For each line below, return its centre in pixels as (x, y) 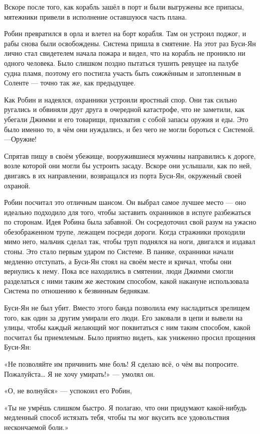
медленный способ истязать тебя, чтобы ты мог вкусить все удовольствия (117, 417)
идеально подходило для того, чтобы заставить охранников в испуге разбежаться (127, 212)
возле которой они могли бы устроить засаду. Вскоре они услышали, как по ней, (128, 166)
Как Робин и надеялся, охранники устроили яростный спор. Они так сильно (121, 99)
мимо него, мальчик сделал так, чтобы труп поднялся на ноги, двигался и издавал (130, 241)
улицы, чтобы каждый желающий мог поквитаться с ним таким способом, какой (127, 327)
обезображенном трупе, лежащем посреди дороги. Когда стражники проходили (125, 231)
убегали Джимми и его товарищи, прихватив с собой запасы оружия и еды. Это (126, 119)
